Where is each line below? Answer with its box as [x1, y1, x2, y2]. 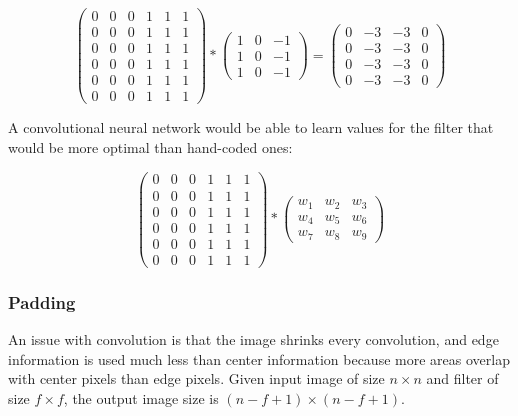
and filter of [426, 368, 499, 389]
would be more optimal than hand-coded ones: [8, 136, 293, 157]
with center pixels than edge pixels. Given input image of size [8, 368, 385, 389]
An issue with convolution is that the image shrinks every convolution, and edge [8, 328, 499, 349]
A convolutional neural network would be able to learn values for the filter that [8, 117, 494, 138]
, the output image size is [63, 387, 219, 408]
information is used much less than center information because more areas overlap [8, 348, 510, 369]
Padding [8, 289, 76, 314]
